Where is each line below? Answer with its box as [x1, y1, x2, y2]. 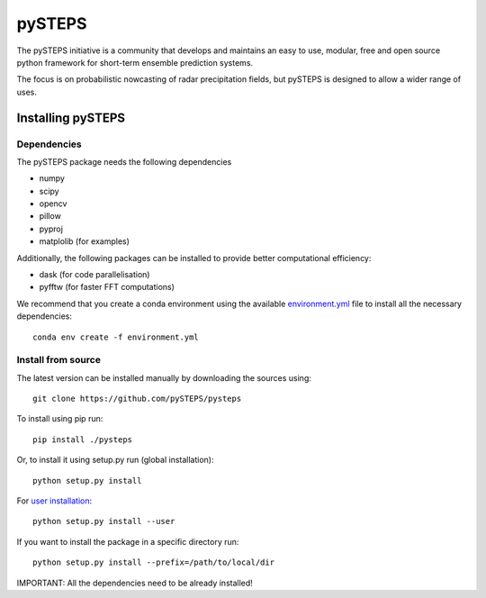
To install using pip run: [16, 413, 103, 424]
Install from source [16, 354, 101, 367]
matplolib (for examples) [39, 236, 130, 247]
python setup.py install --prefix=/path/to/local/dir [32, 557, 274, 567]
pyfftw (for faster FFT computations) [39, 282, 175, 293]
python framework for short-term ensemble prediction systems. [16, 57, 254, 68]
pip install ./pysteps [32, 434, 133, 445]
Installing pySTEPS [16, 110, 126, 125]
